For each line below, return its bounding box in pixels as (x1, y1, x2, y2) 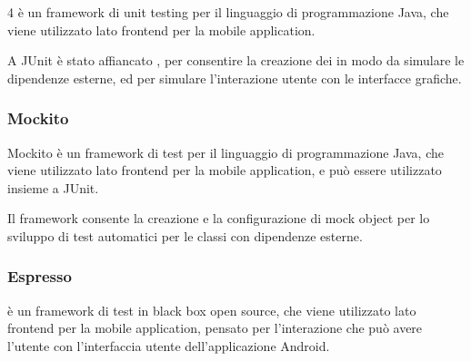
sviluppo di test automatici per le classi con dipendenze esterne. (7, 226, 363, 245)
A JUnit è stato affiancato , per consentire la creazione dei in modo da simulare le (7, 51, 465, 70)
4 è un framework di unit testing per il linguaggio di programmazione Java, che (7, 3, 449, 21)
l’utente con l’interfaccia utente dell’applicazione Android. (7, 336, 330, 355)
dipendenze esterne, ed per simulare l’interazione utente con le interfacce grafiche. (7, 68, 462, 87)
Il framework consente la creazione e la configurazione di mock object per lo (7, 209, 430, 228)
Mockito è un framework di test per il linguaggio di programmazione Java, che (7, 142, 444, 161)
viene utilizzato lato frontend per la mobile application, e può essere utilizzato (7, 161, 442, 180)
